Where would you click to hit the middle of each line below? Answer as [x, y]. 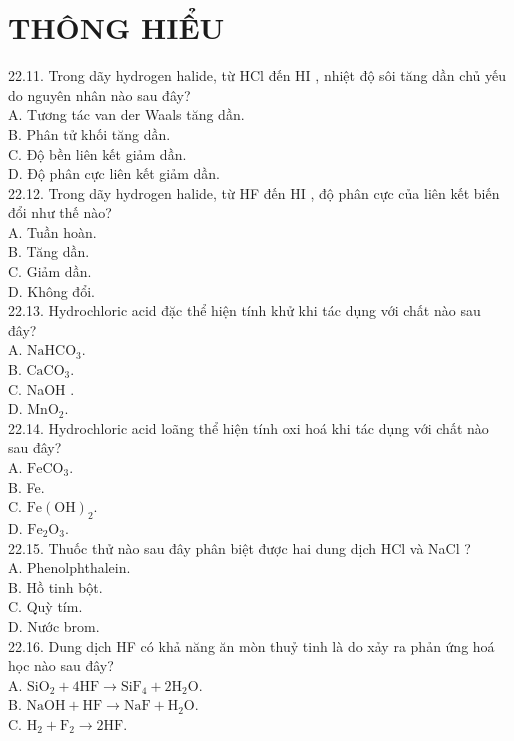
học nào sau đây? [61, 665]
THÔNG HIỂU [116, 27]
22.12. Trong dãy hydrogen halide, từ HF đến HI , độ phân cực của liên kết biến [254, 192]
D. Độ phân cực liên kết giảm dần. [114, 173]
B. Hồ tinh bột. [55, 586]
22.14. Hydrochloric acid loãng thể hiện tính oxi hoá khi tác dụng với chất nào [248, 427]
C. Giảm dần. [50, 271]
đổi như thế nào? [60, 212]
